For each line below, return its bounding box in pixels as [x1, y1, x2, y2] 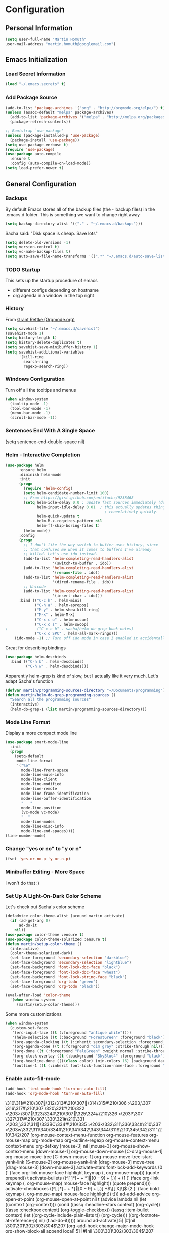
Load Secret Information [5, 70, 66, 77]
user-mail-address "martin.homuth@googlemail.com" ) [5, 41, 116, 46]
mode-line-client [21, 777, 57, 782]
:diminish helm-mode [18, 472, 62, 477]
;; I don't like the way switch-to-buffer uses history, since [23, 542, 158, 547]
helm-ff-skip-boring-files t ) [37, 523, 100, 529]
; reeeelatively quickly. [104, 509, 158, 514]
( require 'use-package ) [5, 147, 55, 152]
